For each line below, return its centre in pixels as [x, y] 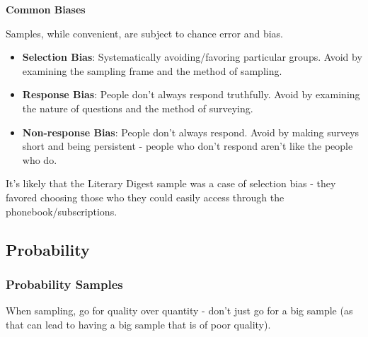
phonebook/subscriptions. [62, 211]
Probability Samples [64, 284]
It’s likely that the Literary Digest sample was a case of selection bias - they [171, 183]
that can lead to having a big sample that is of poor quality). [138, 324]
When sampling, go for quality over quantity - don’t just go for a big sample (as [179, 311]
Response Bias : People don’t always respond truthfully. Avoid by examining [191, 94]
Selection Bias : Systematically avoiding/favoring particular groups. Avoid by [192, 57]
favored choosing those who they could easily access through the [145, 197]
